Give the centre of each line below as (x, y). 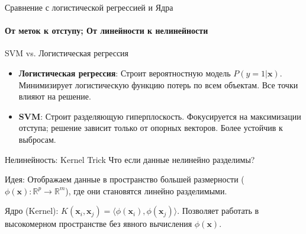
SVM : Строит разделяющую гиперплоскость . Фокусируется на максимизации (160, 116)
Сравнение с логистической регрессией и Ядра (89, 7)
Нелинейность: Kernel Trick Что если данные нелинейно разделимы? (130, 159)
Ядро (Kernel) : (32, 211)
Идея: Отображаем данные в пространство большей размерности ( (125, 179)
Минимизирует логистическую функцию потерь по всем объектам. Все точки (158, 84)
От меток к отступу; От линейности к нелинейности (107, 31)
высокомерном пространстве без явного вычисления (99, 224)
